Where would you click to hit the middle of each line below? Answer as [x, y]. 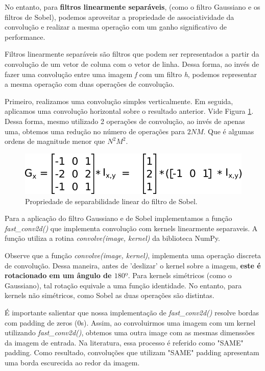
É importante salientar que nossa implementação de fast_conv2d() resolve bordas [132, 313]
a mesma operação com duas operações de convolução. [90, 84]
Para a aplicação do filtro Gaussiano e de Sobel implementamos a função [118, 218]
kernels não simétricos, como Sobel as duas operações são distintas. [110, 295]
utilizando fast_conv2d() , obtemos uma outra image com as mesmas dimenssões [130, 332]
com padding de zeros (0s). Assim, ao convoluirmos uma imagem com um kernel [130, 322]
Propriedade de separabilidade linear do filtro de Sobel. [111, 201]
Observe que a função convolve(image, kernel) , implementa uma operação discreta [133, 255]
